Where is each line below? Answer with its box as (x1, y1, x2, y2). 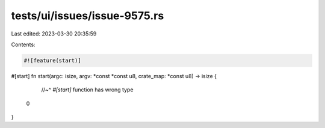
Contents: (11, 41, 36, 48)
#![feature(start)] (23, 57, 81, 64)
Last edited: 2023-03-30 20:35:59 (11, 30, 97, 37)
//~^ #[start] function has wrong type (41, 86, 134, 93)
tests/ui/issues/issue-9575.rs (11, 9, 164, 22)
